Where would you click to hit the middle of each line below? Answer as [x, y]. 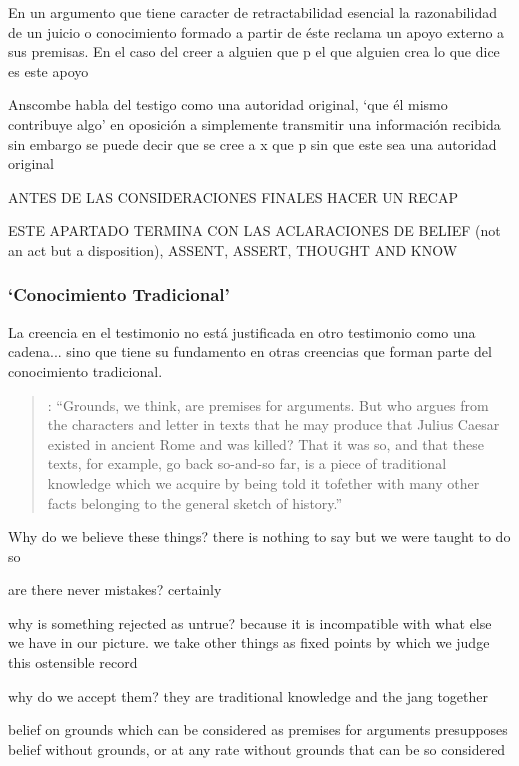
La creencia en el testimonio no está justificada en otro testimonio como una [242, 331]
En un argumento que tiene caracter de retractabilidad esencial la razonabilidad [252, 12]
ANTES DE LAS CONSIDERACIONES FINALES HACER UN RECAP [233, 196]
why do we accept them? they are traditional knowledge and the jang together [248, 695]
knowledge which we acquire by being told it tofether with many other [263, 482]
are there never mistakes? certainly [115, 589]
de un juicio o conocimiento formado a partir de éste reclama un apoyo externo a [256, 31]
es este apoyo [48, 70]
